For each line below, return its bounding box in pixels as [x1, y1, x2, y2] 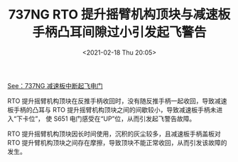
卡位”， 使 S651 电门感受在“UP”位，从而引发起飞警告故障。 [22, 114, 196, 123]
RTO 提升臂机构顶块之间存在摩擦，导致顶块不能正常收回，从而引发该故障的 [7, 138, 227, 146]
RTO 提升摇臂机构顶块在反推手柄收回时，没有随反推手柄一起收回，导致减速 [7, 97, 227, 105]
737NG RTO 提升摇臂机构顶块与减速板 [8, 6, 231, 23]
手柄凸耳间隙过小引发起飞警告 [31, 24, 207, 40]
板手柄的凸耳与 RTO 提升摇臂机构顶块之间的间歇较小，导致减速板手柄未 [7, 105, 217, 114]
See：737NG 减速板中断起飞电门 [7, 81, 103, 90]
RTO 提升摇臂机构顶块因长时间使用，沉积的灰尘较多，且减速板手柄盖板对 [7, 129, 222, 138]
